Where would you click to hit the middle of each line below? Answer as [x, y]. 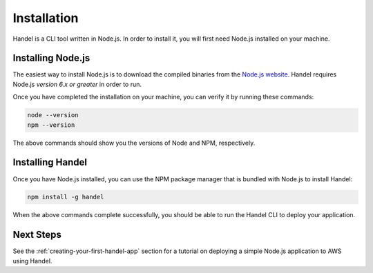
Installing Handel [50, 162]
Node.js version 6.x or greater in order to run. [77, 84]
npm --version [51, 125]
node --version [53, 115]
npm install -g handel [66, 197]
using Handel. [32, 261]
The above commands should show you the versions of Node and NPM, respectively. [134, 143]
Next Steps [37, 235]
